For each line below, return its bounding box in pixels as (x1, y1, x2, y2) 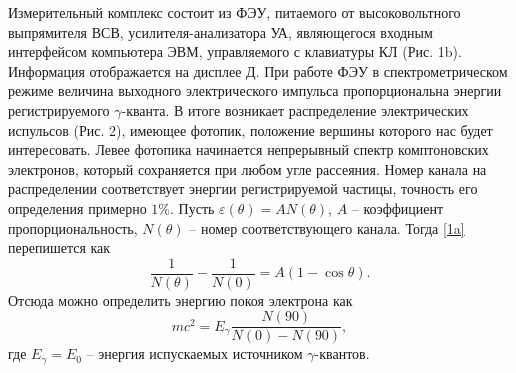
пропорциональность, (8, 217, 138, 238)
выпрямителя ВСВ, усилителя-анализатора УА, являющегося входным (8, 21, 433, 42)
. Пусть (170, 197, 215, 218)
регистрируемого (8, 99, 110, 120)
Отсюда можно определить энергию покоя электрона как (8, 289, 353, 310)
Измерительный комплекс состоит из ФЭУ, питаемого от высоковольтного (8, 2, 461, 22)
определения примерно (8, 197, 147, 218)
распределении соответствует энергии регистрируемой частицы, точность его (8, 178, 478, 199)
